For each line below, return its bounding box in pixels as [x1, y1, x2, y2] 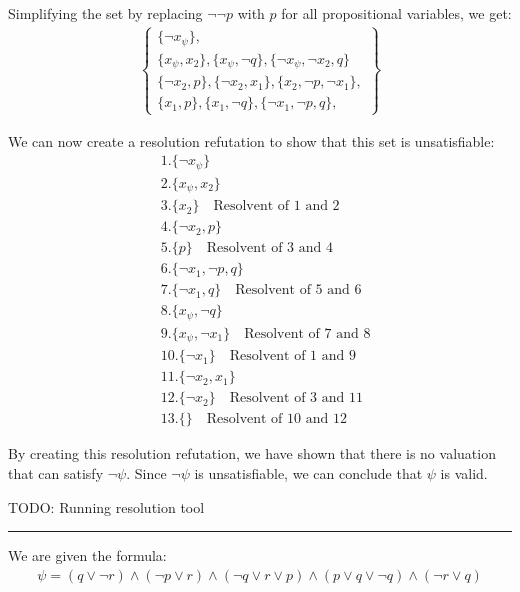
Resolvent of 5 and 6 [235, 283, 362, 298]
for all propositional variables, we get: [281, 3, 512, 23]
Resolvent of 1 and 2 [213, 199, 340, 214]
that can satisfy [8, 463, 104, 484]
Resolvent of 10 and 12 [206, 412, 347, 427]
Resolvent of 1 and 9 [229, 349, 356, 364]
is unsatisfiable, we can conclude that [194, 463, 423, 484]
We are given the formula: [8, 545, 167, 566]
